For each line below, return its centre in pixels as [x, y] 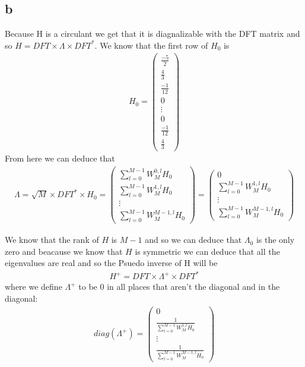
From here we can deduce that [60, 158]
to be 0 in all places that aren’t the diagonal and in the [179, 287]
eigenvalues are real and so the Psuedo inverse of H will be [111, 263]
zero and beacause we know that [64, 251]
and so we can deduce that [193, 240]
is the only [275, 240]
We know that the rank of [52, 240]
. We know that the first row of [151, 45]
